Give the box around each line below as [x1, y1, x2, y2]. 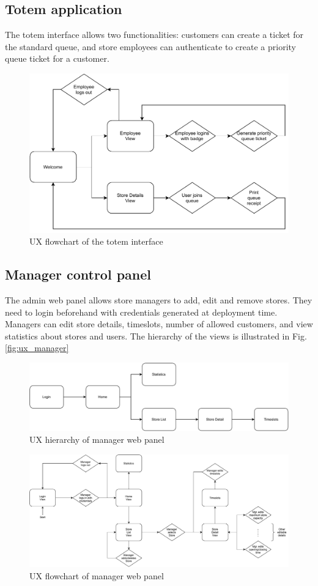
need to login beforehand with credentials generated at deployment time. [5, 305, 278, 318]
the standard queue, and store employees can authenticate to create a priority [5, 40, 297, 53]
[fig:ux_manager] [5, 341, 69, 354]
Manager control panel [5, 265, 152, 284]
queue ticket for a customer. [5, 52, 109, 65]
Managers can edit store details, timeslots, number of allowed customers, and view [5, 317, 313, 330]
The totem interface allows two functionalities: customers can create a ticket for [5, 28, 304, 41]
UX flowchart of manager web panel [29, 569, 164, 582]
